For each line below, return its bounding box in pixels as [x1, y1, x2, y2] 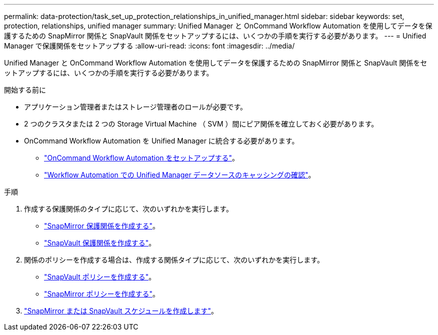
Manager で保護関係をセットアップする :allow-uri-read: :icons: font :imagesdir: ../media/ [4, 41, 295, 50]
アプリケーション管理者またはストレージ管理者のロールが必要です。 [24, 102, 247, 111]
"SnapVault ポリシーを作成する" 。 [44, 272, 156, 281]
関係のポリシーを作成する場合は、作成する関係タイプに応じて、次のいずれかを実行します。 [24, 255, 324, 264]
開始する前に [4, 85, 46, 94]
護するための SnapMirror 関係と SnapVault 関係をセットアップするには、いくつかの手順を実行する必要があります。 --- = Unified [4, 31, 426, 40]
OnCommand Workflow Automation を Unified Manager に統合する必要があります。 [24, 136, 299, 145]
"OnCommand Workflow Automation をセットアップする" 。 [44, 153, 239, 162]
